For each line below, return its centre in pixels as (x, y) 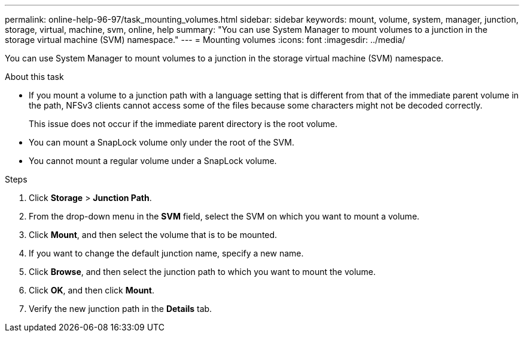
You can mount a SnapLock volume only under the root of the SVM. (162, 142)
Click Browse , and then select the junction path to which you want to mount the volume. (202, 272)
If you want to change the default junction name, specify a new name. (166, 253)
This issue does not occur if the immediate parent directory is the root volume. (183, 124)
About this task (34, 77)
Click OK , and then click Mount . (92, 290)
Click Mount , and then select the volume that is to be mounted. (153, 235)
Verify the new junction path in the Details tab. (121, 309)
